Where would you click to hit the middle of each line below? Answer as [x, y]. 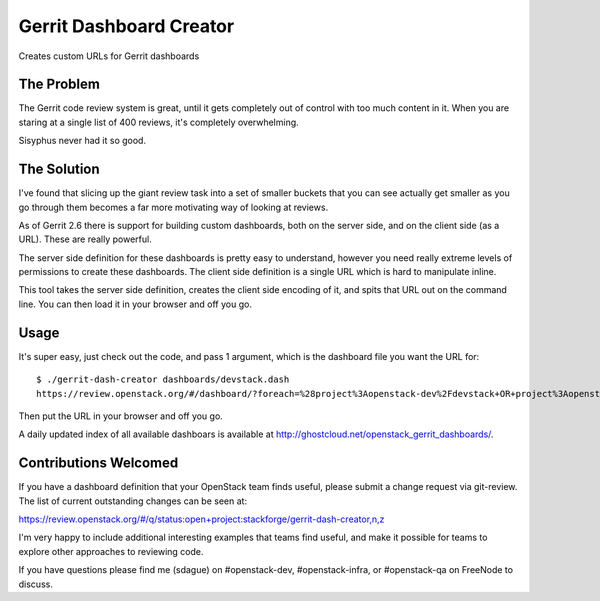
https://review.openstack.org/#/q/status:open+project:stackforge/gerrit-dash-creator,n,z [201, 519]
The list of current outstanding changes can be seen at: [133, 501]
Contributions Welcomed [98, 463]
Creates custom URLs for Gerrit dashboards [109, 56]
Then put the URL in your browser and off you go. [121, 416]
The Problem [59, 84]
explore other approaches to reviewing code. [111, 551]
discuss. [36, 584]
